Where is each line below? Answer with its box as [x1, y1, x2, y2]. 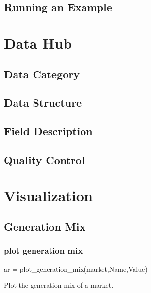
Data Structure [4, 95, 82, 110]
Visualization [4, 185, 93, 205]
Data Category [4, 66, 80, 81]
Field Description [4, 124, 93, 139]
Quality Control [4, 152, 85, 167]
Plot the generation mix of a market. [4, 280, 114, 290]
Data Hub [4, 33, 72, 53]
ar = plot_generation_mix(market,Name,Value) [4, 263, 148, 274]
